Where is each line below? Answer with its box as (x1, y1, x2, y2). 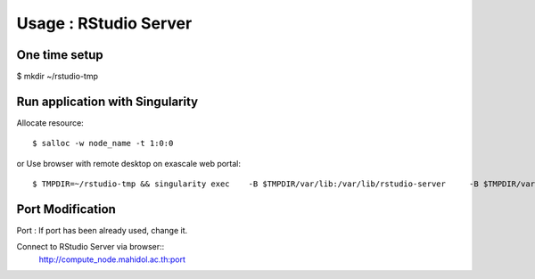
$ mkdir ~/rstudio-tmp (16, 71, 98, 82)
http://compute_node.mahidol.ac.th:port (38, 254, 186, 265)
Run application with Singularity (16, 94, 199, 109)
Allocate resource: (16, 117, 84, 128)
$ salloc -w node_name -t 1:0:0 (32, 138, 174, 149)
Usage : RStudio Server (16, 13, 193, 33)
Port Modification (16, 201, 116, 217)
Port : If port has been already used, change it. (16, 226, 188, 236)
